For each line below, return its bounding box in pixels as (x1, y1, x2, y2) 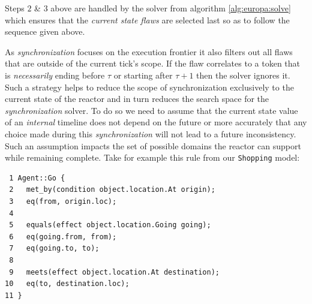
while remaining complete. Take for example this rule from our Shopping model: (5, 151, 300, 164)
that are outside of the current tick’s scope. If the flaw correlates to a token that (5, 57, 301, 70)
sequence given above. (5, 25, 85, 38)
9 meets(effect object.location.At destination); (9, 267, 220, 276)
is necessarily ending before (5, 68, 105, 81)
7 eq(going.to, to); (9, 244, 100, 253)
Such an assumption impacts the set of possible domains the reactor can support (5, 139, 301, 152)
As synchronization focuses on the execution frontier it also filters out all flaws (5, 45, 293, 58)
